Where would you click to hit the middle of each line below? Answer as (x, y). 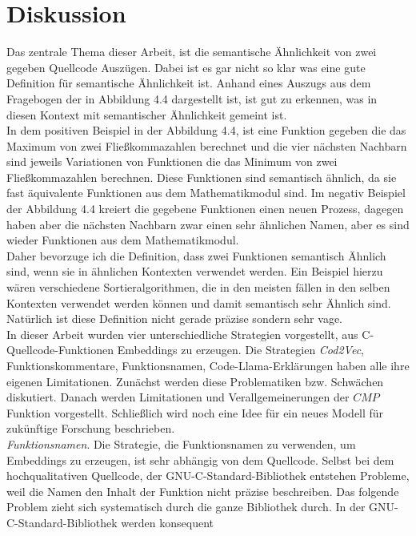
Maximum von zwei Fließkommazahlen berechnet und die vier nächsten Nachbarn (207, 145)
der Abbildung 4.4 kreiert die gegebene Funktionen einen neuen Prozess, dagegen (205, 209)
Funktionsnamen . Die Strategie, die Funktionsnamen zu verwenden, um (181, 443)
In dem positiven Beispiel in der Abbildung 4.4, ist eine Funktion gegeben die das (206, 130)
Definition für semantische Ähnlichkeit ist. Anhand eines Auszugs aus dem (189, 83)
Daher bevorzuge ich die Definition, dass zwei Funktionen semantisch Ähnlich (196, 255)
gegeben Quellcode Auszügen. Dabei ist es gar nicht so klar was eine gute (186, 67)
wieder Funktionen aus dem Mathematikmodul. (123, 240)
